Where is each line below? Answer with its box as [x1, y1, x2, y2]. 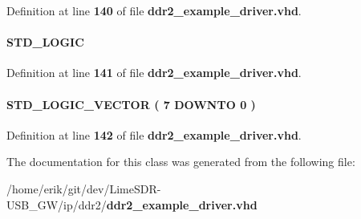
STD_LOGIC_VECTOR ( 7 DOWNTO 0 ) [6, 95, 256, 112]
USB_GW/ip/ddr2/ [6, 196, 107, 213]
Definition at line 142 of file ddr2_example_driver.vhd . [6, 126, 302, 143]
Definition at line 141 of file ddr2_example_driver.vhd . [6, 64, 302, 81]
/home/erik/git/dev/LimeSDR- [6, 180, 161, 197]
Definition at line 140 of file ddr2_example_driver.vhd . [6, 2, 302, 18]
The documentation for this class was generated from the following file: [6, 153, 355, 170]
